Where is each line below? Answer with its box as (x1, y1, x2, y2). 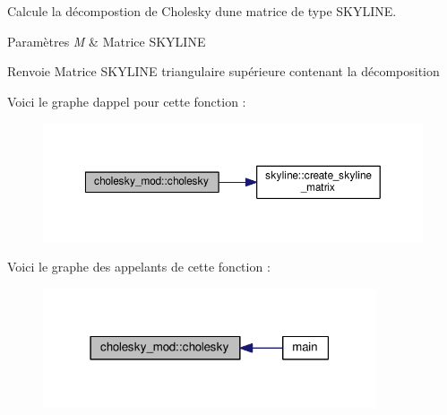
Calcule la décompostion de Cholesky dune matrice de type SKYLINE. (7, 2, 397, 20)
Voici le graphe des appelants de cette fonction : (7, 257, 271, 276)
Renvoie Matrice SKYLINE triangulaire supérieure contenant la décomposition (7, 62, 440, 81)
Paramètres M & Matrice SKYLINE (7, 31, 206, 50)
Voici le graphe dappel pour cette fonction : (7, 91, 246, 110)
